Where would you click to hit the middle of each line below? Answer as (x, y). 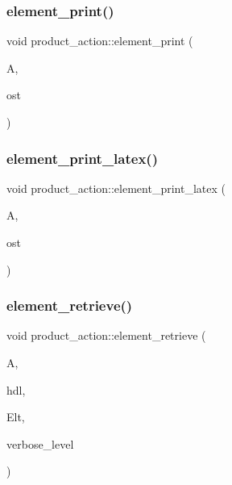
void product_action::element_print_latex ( (116, 188)
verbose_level (40, 443)
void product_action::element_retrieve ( (106, 335)
